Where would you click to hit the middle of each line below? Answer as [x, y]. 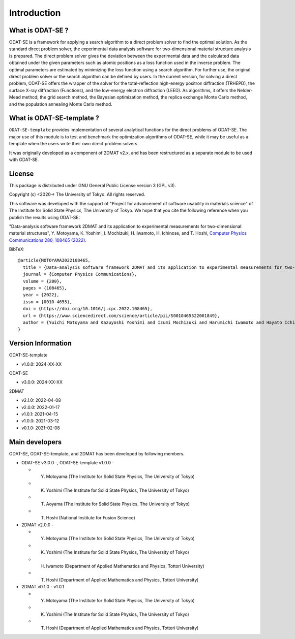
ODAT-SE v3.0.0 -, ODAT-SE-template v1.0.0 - [68, 463]
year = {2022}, [41, 295]
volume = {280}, [43, 281]
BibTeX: [17, 249]
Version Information [40, 343]
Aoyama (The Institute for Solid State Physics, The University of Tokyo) [118, 504]
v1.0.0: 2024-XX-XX [42, 364]
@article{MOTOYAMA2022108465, [54, 260]
